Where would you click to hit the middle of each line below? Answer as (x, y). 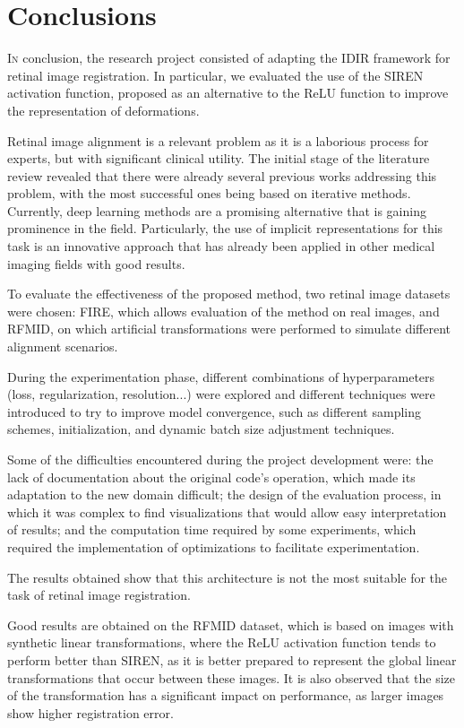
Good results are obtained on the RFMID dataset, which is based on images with (231, 624)
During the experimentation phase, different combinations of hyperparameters (221, 376)
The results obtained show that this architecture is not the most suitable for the (228, 577)
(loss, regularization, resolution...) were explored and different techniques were (221, 394)
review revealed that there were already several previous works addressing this (222, 175)
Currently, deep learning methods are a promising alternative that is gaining (217, 210)
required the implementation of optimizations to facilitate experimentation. (214, 546)
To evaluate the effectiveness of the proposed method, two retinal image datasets (229, 294)
